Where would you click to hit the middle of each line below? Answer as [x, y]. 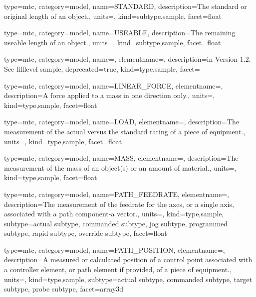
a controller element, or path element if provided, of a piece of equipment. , [118, 269]
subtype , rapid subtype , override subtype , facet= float [86, 233]
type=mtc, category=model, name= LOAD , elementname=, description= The [122, 122]
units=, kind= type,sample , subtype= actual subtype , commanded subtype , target [128, 279]
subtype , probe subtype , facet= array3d [64, 289]
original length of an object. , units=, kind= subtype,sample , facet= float [113, 16]
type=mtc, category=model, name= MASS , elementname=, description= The [121, 158]
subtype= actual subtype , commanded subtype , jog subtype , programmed [116, 223]
